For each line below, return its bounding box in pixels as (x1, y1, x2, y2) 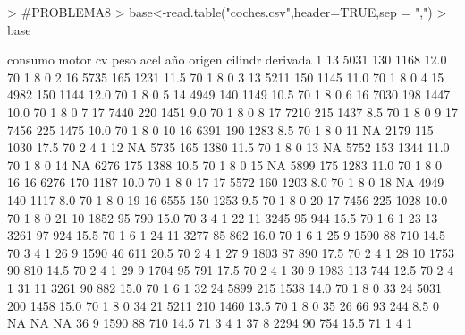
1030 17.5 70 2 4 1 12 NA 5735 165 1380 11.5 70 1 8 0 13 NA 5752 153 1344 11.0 (7, 138, 450, 157)
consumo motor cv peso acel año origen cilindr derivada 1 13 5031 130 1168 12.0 (7, 50, 447, 69)
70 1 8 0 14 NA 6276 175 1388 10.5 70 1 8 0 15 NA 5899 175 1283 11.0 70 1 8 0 (7, 155, 443, 174)
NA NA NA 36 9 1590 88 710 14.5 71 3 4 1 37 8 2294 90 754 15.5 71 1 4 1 (7, 314, 413, 332)
